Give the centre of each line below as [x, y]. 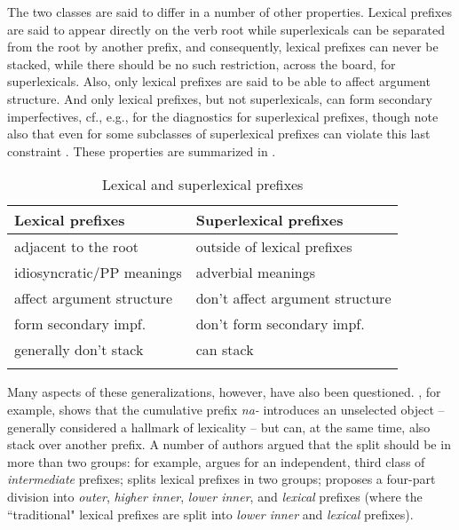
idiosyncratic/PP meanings [98, 273]
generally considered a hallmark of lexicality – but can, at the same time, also [219, 427]
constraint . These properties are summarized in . [142, 150]
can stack [225, 350]
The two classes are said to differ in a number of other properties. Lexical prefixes [229, 12]
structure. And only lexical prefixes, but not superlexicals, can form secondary [220, 98]
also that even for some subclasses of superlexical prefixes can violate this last [219, 134]
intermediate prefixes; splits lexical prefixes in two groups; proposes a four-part [222, 479]
